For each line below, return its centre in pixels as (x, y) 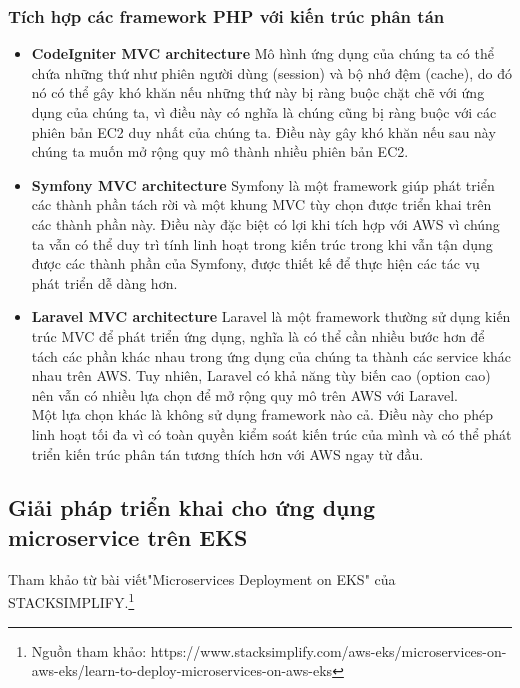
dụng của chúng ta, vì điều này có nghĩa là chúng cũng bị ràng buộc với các (264, 112)
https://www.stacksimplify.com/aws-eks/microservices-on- (328, 650)
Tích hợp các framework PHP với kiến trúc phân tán (226, 15)
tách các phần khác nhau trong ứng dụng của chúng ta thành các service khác (271, 355)
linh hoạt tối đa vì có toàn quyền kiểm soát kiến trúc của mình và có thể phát (271, 433)
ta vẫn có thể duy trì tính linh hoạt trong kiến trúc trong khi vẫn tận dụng (262, 243)
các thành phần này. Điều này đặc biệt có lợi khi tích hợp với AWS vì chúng (265, 223)
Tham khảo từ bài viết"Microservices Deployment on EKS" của (202, 578)
